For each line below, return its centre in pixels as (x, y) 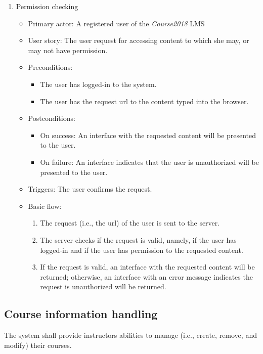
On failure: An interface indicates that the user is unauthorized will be (149, 162)
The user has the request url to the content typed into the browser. (144, 101)
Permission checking (47, 6)
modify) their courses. (38, 345)
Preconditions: (50, 67)
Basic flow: (45, 206)
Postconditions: (52, 118)
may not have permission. (68, 50)
